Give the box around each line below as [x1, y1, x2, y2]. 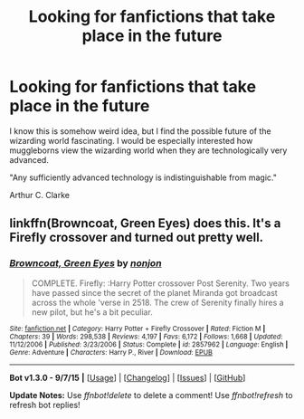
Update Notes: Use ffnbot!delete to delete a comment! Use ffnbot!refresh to [9, 389, 293, 400]
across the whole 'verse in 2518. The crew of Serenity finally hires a [31, 297, 284, 308]
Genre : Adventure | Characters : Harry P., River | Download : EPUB [9, 348, 214, 357]
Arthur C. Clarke [9, 189, 71, 200]
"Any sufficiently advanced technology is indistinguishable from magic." [9, 172, 278, 183]
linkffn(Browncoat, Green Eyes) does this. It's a [9, 215, 281, 232]
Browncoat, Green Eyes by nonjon [9, 257, 162, 270]
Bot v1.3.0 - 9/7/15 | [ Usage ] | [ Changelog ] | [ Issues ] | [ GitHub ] [9, 372, 246, 383]
